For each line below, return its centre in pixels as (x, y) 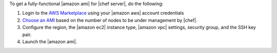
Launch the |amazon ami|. (50, 41)
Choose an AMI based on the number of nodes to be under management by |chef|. (110, 20)
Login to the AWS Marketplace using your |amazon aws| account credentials (103, 13)
